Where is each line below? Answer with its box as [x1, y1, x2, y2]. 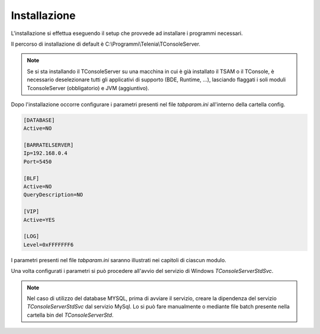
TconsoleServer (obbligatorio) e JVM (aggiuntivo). [27, 84, 149, 91]
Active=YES [23, 217, 55, 223]
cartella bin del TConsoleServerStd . [27, 311, 114, 319]
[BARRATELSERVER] [23, 142, 74, 148]
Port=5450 [23, 158, 52, 165]
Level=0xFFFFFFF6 [23, 241, 74, 248]
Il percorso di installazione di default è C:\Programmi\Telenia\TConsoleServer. [11, 40, 201, 47]
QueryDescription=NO [23, 192, 83, 198]
